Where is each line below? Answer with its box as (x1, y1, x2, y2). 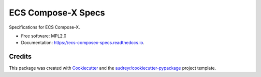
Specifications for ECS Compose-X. (9, 24, 80, 30)
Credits (9, 52, 32, 61)
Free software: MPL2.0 (21, 33, 67, 39)
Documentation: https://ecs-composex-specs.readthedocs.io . (21, 40, 145, 46)
